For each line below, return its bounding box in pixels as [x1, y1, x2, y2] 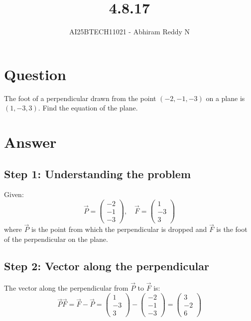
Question [4, 64, 66, 84]
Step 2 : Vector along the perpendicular [4, 258, 209, 273]
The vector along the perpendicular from [4, 283, 128, 293]
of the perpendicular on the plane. [4, 233, 108, 244]
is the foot [216, 224, 248, 234]
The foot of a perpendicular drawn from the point [4, 93, 156, 103]
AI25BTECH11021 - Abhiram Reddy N [69, 26, 190, 37]
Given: [4, 189, 24, 200]
